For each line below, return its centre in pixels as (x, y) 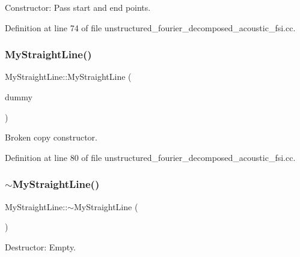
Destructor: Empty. (41, 246)
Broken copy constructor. (51, 137)
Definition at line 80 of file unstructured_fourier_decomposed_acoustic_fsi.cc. (150, 157)
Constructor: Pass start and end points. (78, 7)
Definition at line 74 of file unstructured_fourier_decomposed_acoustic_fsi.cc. (150, 27)
